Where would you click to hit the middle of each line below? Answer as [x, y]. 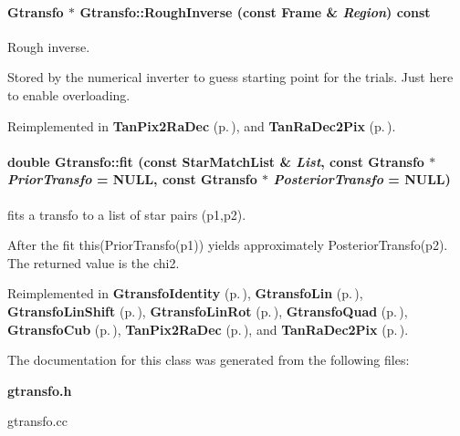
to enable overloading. [69, 94]
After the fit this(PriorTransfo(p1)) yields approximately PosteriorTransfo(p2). [228, 245]
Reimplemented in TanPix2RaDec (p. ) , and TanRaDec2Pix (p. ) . [202, 125]
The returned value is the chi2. [94, 262]
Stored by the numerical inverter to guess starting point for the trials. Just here [230, 77]
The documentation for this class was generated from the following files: [209, 360]
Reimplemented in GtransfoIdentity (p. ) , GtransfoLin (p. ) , [185, 293]
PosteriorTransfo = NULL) [362, 179]
